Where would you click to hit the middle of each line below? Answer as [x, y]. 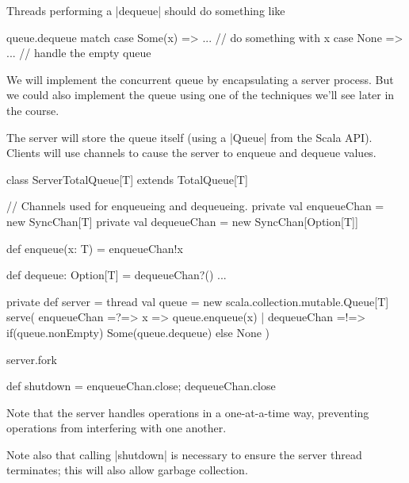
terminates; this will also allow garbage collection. [127, 470]
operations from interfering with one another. [117, 428]
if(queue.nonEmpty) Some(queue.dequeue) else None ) [138, 332]
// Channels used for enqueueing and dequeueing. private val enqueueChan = [195, 206]
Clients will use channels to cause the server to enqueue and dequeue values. [191, 153]
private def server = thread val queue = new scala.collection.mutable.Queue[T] [198, 301]
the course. [33, 110]
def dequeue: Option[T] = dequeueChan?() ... [117, 275]
